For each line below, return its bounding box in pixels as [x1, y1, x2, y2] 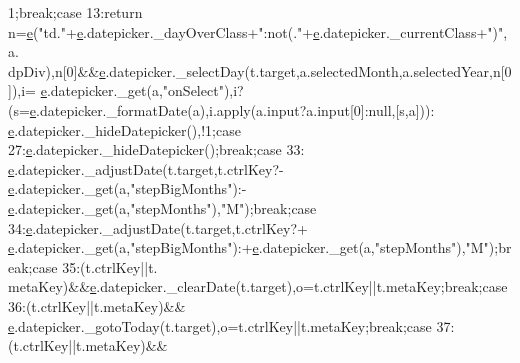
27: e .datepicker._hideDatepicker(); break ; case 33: [8, 139, 305, 160]
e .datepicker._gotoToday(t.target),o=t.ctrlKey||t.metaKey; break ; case [8, 315, 432, 336]
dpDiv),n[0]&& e [8, 60, 106, 81]
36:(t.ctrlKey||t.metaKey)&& [8, 295, 186, 316]
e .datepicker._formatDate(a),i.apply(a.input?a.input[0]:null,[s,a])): [29, 99, 435, 120]
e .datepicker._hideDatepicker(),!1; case [8, 119, 241, 140]
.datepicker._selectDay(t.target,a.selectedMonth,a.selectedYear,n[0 [105, 60, 512, 81]
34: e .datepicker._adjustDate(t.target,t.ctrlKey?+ [8, 217, 308, 238]
